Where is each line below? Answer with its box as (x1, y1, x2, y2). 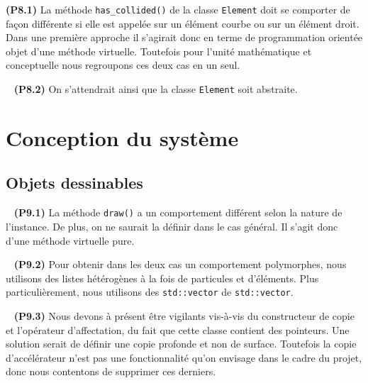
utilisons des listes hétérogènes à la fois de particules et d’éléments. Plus (6, 270, 319, 285)
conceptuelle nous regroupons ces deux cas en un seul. (6, 57, 240, 72)
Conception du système (6, 123, 239, 152)
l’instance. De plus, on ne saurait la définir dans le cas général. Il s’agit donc (6, 218, 338, 233)
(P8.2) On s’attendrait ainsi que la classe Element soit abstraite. (13, 82, 298, 96)
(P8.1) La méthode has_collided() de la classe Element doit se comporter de (6, 2, 350, 16)
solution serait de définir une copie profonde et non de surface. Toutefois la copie (6, 336, 357, 351)
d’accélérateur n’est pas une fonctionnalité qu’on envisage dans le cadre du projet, (6, 350, 362, 365)
